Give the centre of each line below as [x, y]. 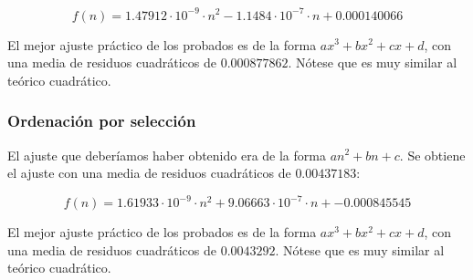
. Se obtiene [432, 155]
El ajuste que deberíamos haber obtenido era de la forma [167, 155]
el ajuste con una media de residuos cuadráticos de [149, 173]
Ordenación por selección [102, 121]
